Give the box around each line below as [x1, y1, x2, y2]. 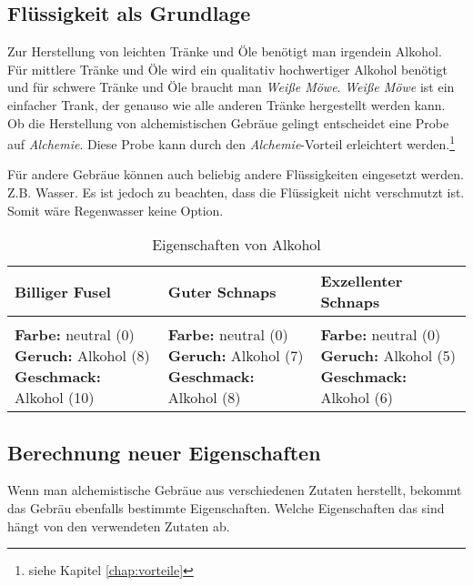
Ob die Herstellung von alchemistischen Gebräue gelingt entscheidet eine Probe [7, 113, 449, 132]
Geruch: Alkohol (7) [167, 345, 304, 367]
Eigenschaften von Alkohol [152, 234, 321, 256]
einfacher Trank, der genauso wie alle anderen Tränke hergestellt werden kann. [7, 95, 446, 114]
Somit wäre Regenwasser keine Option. [7, 200, 224, 219]
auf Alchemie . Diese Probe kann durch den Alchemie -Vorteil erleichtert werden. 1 [7, 132, 456, 153]
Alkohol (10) [15, 387, 95, 409]
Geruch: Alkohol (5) [320, 345, 456, 367]
